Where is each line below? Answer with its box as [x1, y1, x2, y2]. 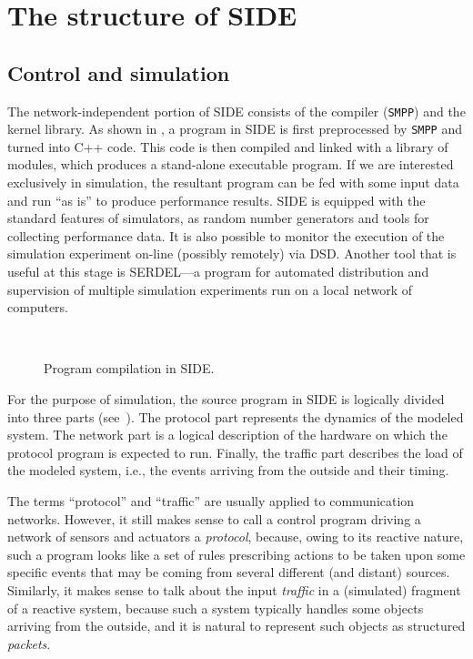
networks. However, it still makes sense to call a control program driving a [7, 509, 421, 528]
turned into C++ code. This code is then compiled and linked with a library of [7, 137, 448, 156]
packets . [7, 634, 51, 653]
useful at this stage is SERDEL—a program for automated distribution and [7, 262, 429, 281]
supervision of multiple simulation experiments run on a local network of [7, 279, 412, 299]
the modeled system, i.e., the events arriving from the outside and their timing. [7, 461, 449, 480]
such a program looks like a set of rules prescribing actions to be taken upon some [7, 544, 466, 563]
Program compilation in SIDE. [44, 359, 215, 378]
